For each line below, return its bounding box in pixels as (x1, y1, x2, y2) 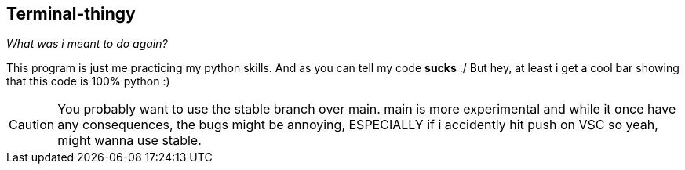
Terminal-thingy (6, 4, 136, 24)
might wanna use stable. (57, 132, 202, 149)
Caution (9, 117, 55, 133)
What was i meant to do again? (6, 37, 168, 51)
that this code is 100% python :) (6, 74, 170, 89)
